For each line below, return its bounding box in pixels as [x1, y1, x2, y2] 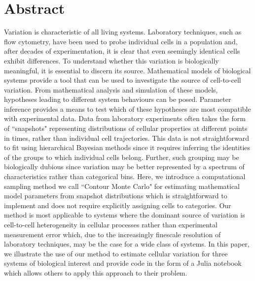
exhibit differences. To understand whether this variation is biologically [4, 55, 219, 65]
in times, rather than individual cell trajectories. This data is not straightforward [4, 132, 249, 143]
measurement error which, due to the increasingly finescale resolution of [4, 229, 221, 239]
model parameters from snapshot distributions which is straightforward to [4, 190, 227, 201]
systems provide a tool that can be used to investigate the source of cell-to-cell [4, 75, 241, 85]
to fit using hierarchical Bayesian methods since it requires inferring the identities [4, 142, 251, 153]
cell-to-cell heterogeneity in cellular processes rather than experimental [4, 219, 218, 229]
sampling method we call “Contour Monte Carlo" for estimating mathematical [4, 181, 240, 191]
